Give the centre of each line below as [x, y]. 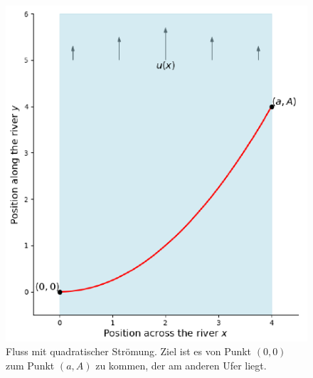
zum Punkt [30, 365]
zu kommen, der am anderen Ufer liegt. [181, 365]
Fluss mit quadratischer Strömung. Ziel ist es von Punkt [129, 351]
